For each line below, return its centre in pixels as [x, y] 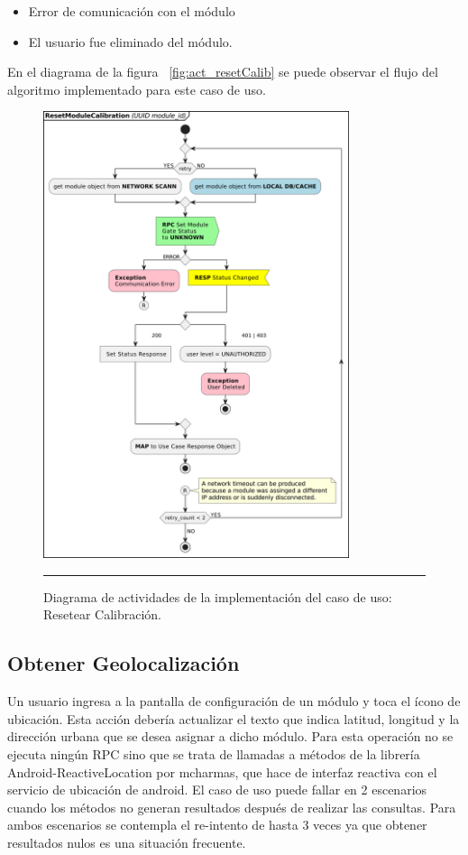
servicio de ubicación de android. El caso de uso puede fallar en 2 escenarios [217, 790]
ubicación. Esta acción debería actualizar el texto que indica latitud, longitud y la [234, 718]
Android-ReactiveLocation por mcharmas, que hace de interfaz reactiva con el [222, 771]
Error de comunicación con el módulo [132, 11]
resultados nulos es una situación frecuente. [127, 842]
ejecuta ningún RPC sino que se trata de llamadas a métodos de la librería [214, 753]
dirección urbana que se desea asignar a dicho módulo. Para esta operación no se [230, 736]
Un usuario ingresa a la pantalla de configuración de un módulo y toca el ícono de [234, 701]
